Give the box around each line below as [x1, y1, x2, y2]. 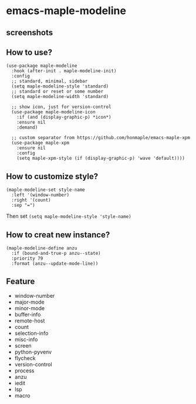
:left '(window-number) [11, 192, 69, 198]
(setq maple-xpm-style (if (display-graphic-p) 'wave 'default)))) [16, 156, 185, 161]
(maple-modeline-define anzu [6, 245, 77, 251]
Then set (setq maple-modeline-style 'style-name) [6, 213, 131, 220]
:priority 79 [11, 255, 43, 262]
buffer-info [14, 311, 41, 318]
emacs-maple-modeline [6, 4, 126, 18]
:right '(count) [11, 197, 51, 203]
